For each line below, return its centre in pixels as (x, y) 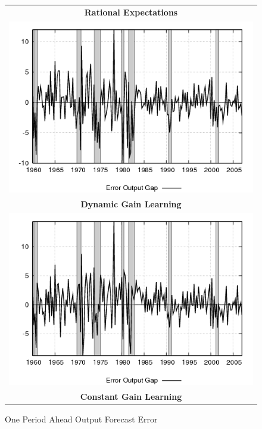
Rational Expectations (131, 12)
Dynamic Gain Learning (131, 204)
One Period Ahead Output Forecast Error (81, 419)
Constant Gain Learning (131, 396)
